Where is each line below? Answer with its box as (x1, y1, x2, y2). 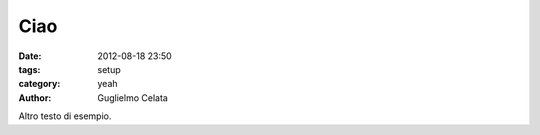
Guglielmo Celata (97, 91, 169, 104)
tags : (18, 63, 41, 75)
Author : (18, 91, 52, 104)
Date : (18, 50, 42, 62)
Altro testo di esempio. (18, 110, 112, 122)
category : (18, 78, 61, 90)
